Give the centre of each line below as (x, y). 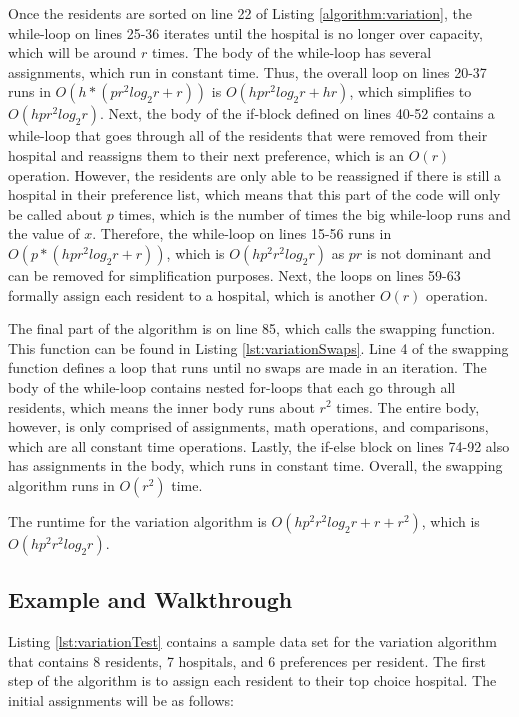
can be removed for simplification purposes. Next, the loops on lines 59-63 (234, 274)
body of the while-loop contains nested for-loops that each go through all (232, 386)
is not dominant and (429, 252)
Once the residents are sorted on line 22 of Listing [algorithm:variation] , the (240, 13)
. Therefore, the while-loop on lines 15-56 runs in (242, 233)
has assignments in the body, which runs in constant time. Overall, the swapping (255, 465)
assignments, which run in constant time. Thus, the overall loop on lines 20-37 (247, 71)
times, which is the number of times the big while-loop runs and (314, 213)
